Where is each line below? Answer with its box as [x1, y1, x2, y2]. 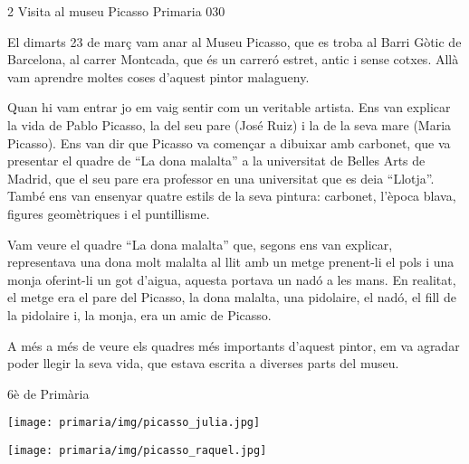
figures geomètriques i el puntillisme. [7, 204, 210, 223]
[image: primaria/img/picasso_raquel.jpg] [7, 443, 267, 457]
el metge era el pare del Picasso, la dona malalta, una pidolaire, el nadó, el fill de [7, 288, 456, 307]
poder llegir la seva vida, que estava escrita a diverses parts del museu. [7, 354, 399, 373]
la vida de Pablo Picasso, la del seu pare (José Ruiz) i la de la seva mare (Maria [7, 115, 452, 134]
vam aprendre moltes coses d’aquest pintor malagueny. [7, 67, 310, 86]
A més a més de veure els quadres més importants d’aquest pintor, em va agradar [7, 336, 460, 355]
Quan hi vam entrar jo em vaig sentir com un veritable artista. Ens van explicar [7, 98, 451, 117]
